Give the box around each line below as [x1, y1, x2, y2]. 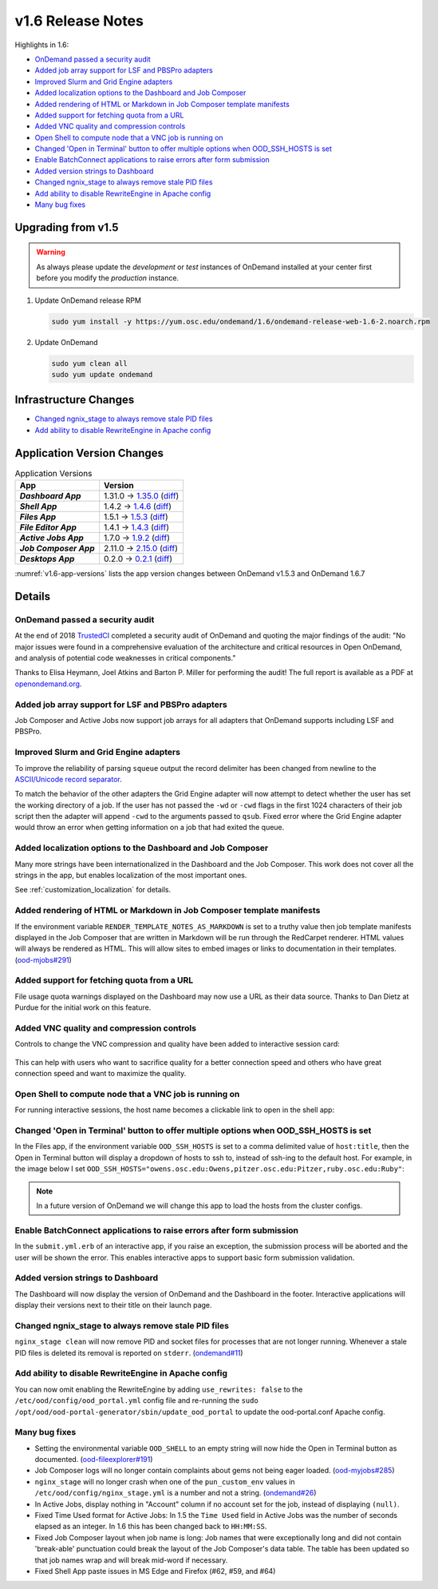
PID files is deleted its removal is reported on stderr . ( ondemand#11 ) [14, 1348, 243, 1357]
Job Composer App [19, 543, 95, 554]
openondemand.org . [14, 679, 82, 689]
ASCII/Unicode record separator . [14, 774, 123, 784]
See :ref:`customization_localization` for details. [14, 885, 172, 895]
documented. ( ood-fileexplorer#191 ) [34, 1455, 153, 1464]
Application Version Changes [14, 446, 164, 459]
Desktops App [19, 554, 75, 565]
